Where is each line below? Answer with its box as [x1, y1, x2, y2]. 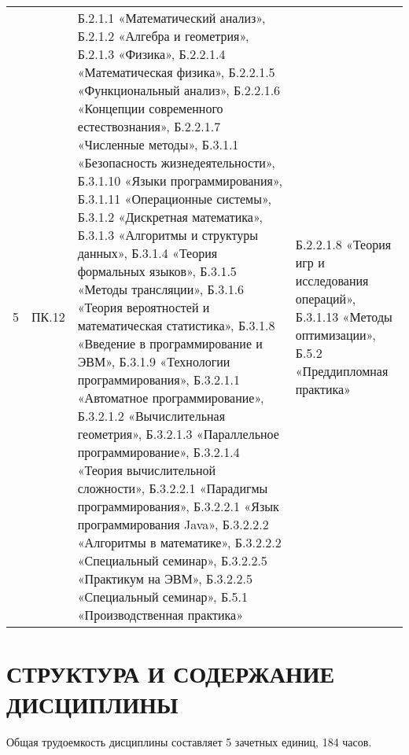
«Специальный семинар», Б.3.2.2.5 [77, 551, 267, 569]
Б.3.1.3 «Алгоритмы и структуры [77, 226, 258, 244]
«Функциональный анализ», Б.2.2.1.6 [77, 81, 281, 99]
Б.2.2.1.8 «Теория [295, 234, 392, 253]
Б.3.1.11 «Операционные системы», [77, 190, 271, 208]
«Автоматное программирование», [77, 389, 264, 407]
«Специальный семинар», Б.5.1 [77, 587, 248, 606]
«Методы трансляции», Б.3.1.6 [77, 280, 245, 298]
